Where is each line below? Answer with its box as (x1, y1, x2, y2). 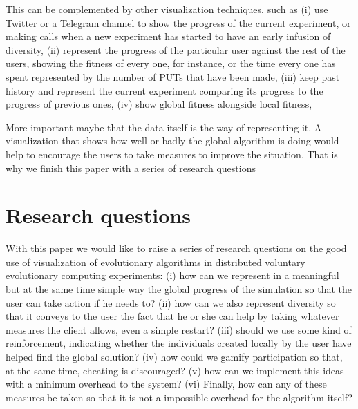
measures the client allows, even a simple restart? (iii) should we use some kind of (6, 322, 352, 336)
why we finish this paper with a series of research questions (6, 160, 256, 175)
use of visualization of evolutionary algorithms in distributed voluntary (6, 254, 305, 269)
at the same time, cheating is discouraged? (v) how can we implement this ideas (6, 363, 344, 377)
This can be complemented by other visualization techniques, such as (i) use (6, 2, 328, 16)
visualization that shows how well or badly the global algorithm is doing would (6, 133, 339, 148)
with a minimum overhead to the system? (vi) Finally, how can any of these (6, 377, 327, 391)
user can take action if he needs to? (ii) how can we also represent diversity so (6, 295, 336, 310)
